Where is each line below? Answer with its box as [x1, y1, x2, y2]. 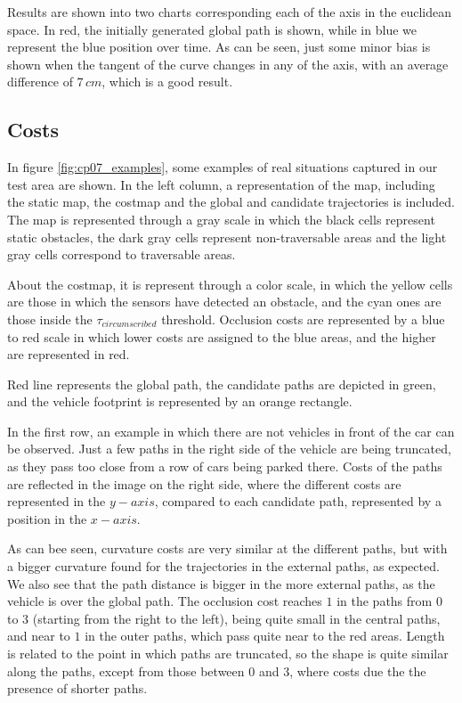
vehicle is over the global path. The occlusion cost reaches [7, 592, 322, 610]
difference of [7, 72, 73, 91]
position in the [7, 509, 87, 527]
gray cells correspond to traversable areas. [7, 245, 236, 264]
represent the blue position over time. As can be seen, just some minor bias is [7, 37, 431, 56]
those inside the [7, 309, 93, 328]
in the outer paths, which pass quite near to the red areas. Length [85, 626, 445, 645]
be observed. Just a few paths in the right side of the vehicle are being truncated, [7, 439, 451, 458]
